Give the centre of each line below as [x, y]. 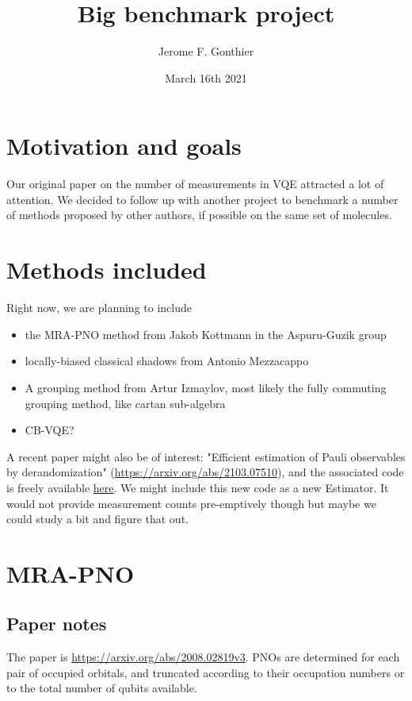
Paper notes [57, 624]
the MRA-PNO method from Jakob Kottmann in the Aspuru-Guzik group [206, 334]
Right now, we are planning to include [99, 308]
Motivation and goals [124, 146]
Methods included [107, 270]
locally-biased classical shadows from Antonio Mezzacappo [167, 361]
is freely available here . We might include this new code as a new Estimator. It [198, 487]
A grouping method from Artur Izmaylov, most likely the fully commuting [206, 387]
